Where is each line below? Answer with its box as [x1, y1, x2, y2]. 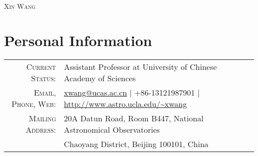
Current [26, 60, 56, 72]
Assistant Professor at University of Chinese [64, 60, 217, 72]
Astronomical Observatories [64, 123, 160, 135]
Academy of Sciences [64, 72, 136, 84]
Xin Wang [4, 1, 36, 11]
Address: [25, 123, 56, 135]
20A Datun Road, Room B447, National [64, 112, 204, 124]
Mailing [29, 112, 56, 124]
